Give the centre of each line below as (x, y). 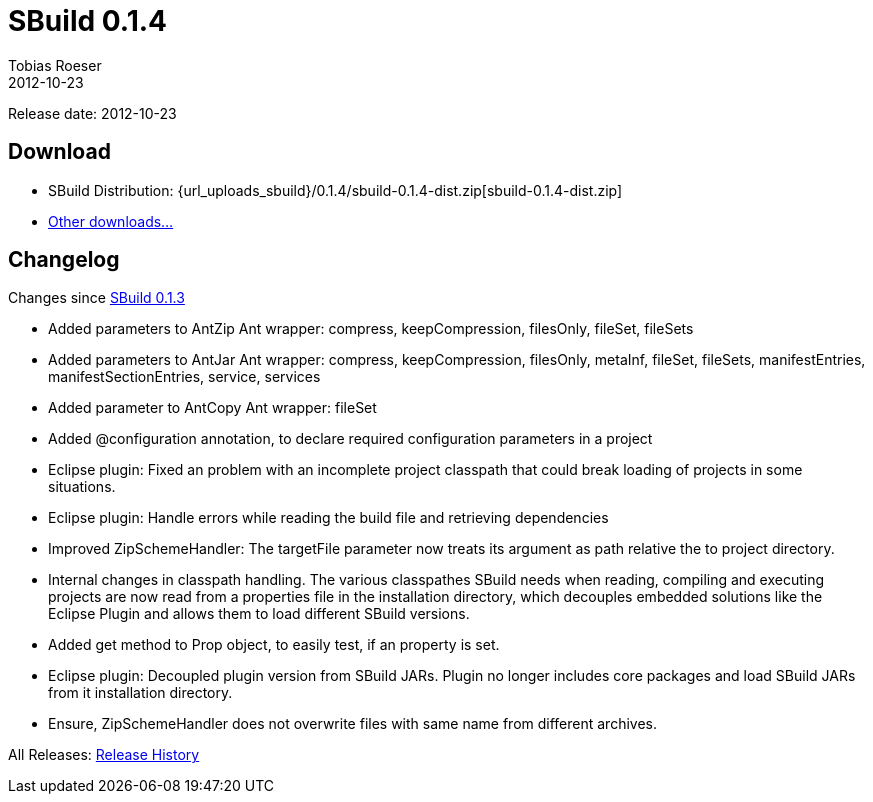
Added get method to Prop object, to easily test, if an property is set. (274, 645)
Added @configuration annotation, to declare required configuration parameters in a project (350, 439)
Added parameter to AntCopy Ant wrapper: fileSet (212, 408)
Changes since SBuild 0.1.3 (96, 298)
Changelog (64, 260)
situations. (82, 487)
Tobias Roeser (55, 65)
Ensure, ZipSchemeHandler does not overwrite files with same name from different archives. (352, 724)
